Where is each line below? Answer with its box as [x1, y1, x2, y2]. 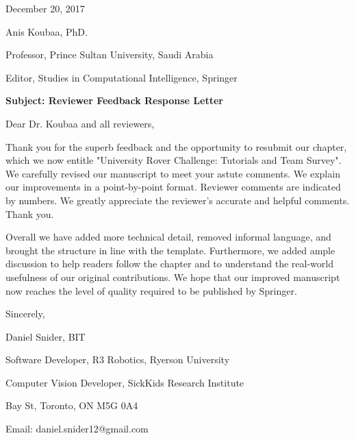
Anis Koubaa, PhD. [5, 24, 88, 38]
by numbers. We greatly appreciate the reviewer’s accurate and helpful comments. [5, 193, 350, 207]
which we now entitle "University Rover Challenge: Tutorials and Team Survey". [5, 153, 342, 167]
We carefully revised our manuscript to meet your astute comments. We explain [5, 166, 340, 180]
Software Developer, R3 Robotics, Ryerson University [5, 352, 230, 367]
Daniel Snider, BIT [5, 329, 86, 343]
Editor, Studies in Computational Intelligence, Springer [5, 70, 238, 84]
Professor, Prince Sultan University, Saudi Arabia [5, 47, 214, 62]
